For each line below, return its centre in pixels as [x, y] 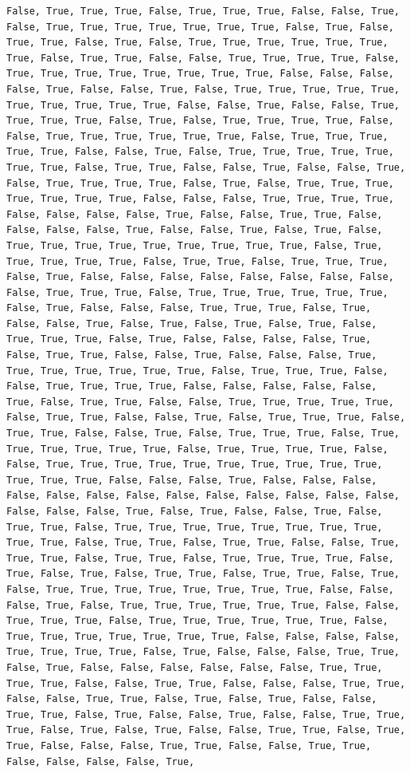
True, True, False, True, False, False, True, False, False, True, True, [206, 714]
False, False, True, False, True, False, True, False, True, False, [192, 323]
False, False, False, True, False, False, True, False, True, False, [195, 230]
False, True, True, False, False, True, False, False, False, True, [192, 355]
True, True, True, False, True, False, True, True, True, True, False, [200, 121]
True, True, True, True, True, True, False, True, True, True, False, [197, 371]
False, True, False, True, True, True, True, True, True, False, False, [203, 605]
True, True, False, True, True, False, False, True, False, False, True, [206, 167]
